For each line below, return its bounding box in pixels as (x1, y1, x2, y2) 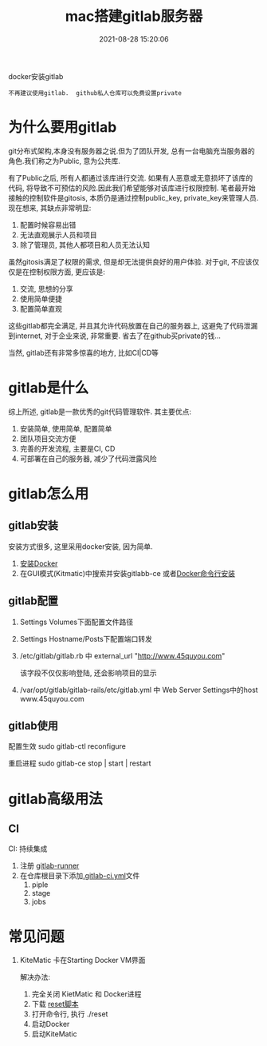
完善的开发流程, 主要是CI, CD (19, 443, 116, 453)
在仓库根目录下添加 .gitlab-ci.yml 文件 (19, 871, 140, 881)
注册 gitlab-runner (19, 861, 80, 871)
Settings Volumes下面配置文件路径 (19, 617, 134, 626)
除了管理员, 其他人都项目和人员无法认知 (19, 240, 150, 249)
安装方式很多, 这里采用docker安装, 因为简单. (8, 541, 153, 551)
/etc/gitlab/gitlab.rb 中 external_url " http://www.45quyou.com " (19, 650, 226, 660)
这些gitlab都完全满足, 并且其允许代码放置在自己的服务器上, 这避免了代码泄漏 (8, 320, 258, 330)
